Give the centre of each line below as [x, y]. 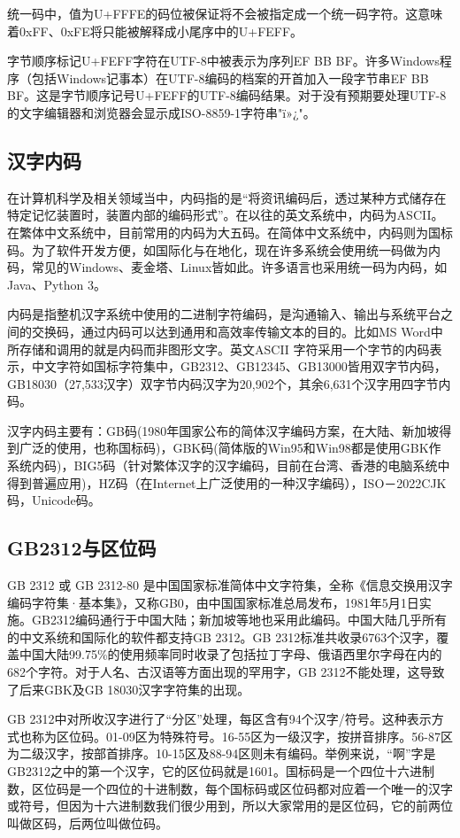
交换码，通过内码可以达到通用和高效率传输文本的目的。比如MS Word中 [237, 331]
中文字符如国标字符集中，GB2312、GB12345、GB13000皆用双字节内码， [239, 366]
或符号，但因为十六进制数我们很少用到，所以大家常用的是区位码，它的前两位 [230, 806]
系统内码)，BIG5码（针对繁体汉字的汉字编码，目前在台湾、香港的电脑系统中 [229, 466]
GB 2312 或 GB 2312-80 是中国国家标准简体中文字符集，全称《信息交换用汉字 [230, 585]
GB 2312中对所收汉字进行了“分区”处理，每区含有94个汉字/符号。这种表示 [219, 719]
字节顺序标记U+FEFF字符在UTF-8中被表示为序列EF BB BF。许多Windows [223, 61]
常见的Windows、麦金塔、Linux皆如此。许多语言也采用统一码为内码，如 [239, 267]
